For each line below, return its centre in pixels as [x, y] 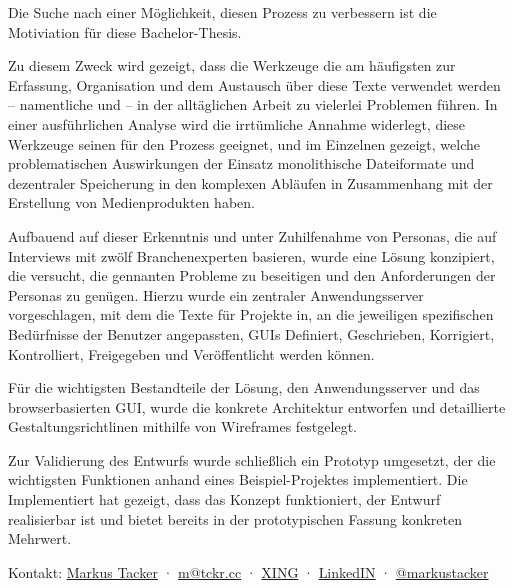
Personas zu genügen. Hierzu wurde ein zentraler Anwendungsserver [216, 294]
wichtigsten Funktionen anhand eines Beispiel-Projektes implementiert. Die [238, 479]
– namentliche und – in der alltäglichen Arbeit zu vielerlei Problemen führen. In [253, 104]
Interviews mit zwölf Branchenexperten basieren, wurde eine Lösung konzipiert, [251, 255]
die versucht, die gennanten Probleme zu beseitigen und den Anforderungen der [252, 275]
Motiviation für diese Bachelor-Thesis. [125, 31]
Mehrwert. [40, 538]
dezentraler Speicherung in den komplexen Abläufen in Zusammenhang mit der [250, 182]
